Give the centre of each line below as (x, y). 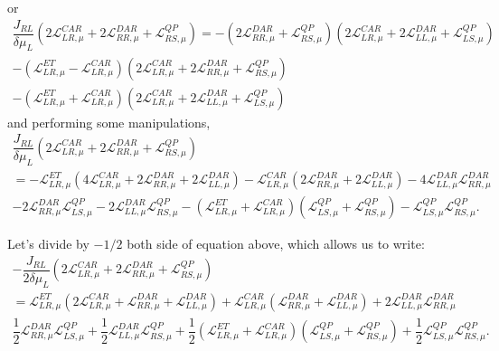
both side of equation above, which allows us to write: (276, 244)
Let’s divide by (48, 244)
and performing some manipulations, (109, 122)
